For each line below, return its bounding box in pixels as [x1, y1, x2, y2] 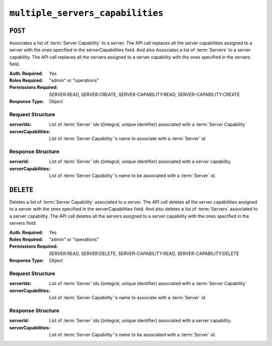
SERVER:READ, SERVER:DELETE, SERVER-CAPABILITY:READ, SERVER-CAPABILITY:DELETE [49, 250, 239, 256]
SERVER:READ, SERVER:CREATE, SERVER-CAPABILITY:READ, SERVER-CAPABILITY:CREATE [49, 91, 240, 98]
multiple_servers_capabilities [9, 8, 164, 19]
